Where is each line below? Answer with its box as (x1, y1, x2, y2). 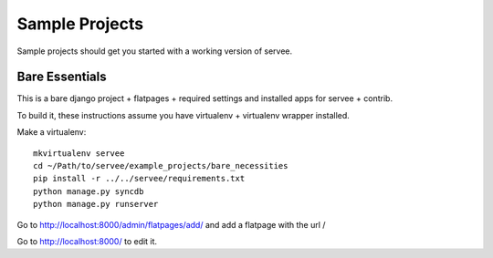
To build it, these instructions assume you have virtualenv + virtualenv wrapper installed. (16, 109, 351, 120)
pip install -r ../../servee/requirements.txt (33, 173, 246, 184)
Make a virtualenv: (16, 127, 87, 138)
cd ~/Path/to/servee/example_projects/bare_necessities (33, 160, 288, 171)
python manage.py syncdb (33, 186, 144, 196)
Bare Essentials (16, 69, 107, 85)
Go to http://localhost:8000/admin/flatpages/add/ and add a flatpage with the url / (16, 219, 326, 230)
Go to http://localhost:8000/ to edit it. (16, 235, 158, 246)
